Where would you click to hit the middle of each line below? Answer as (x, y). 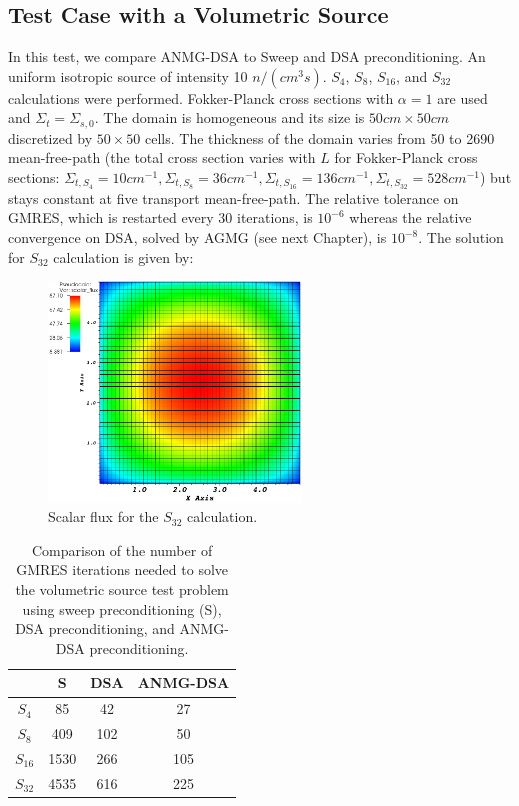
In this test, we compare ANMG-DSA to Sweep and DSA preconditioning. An (247, 56)
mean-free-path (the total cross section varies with (162, 157)
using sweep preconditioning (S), (122, 608)
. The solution (461, 237)
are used (462, 97)
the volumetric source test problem (122, 589)
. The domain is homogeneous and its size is (229, 117)
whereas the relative (410, 217)
